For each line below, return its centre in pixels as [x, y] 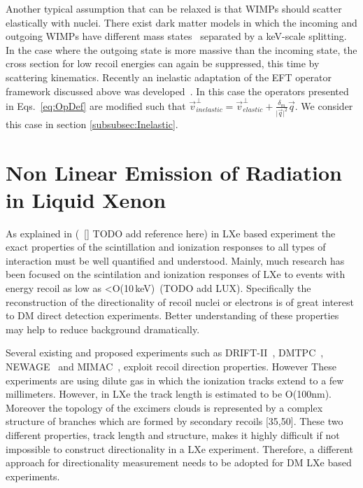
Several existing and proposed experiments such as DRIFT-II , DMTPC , [165, 353]
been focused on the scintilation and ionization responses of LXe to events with [176, 274]
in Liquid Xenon [86, 199]
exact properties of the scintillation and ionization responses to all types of [166, 247]
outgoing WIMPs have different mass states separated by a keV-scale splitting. [176, 36]
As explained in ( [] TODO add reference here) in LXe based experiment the [171, 233]
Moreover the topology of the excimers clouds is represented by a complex [164, 407]
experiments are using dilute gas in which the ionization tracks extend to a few [175, 380]
